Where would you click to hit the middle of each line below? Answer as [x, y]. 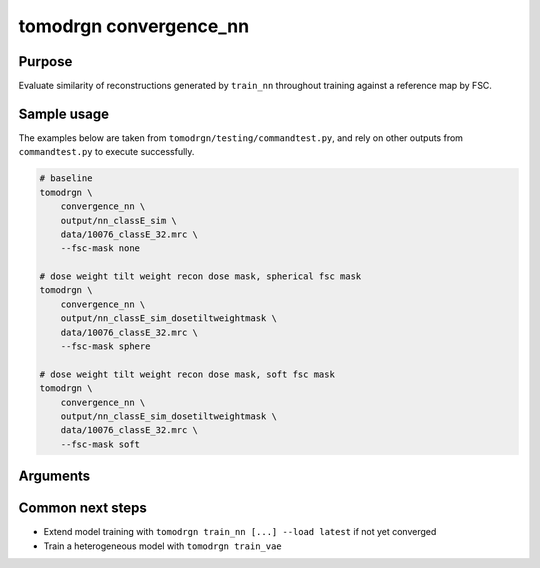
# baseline [66, 178]
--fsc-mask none [100, 248]
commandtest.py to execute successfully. [106, 152]
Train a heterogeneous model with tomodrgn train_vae [162, 546]
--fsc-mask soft [100, 444]
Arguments [54, 476]
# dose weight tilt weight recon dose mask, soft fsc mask [187, 374]
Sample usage [64, 113]
